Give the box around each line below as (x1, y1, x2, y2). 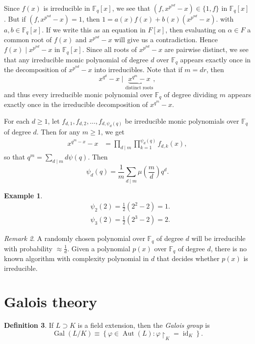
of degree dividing (164, 89, 218, 99)
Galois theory (4, 291, 97, 312)
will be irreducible (191, 233, 246, 243)
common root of (4, 34, 52, 45)
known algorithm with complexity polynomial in (4, 253, 149, 264)
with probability (4, 243, 52, 253)
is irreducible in (43, 3, 90, 13)
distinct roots (125, 85, 153, 91)
